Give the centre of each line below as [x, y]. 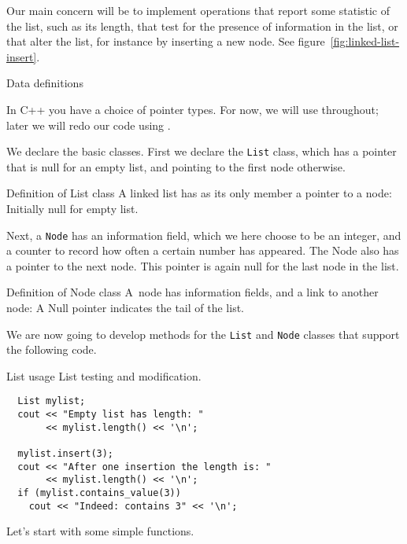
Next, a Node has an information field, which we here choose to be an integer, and [204, 235]
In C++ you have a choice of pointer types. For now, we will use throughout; [192, 109]
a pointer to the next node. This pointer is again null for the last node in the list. [203, 265]
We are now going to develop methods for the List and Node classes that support [203, 334]
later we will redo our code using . [89, 125]
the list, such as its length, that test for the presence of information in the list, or [202, 26]
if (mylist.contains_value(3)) [99, 493]
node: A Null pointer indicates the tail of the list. [125, 308]
